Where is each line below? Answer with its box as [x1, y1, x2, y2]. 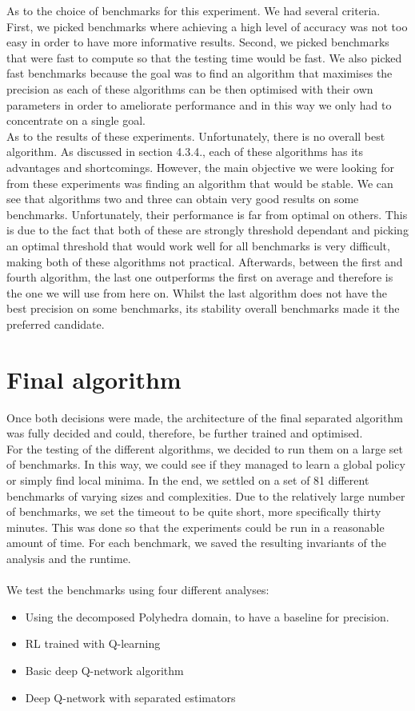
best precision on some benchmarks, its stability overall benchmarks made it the [6, 300, 400, 317]
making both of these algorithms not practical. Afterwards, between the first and [6, 253, 403, 270]
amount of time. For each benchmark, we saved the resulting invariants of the [6, 534, 387, 551]
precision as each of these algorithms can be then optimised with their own [6, 80, 373, 97]
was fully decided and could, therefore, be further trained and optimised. [6, 425, 363, 441]
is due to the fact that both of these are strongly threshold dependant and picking [6, 222, 409, 238]
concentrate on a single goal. [6, 112, 146, 129]
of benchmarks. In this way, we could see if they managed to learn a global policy [6, 456, 405, 473]
